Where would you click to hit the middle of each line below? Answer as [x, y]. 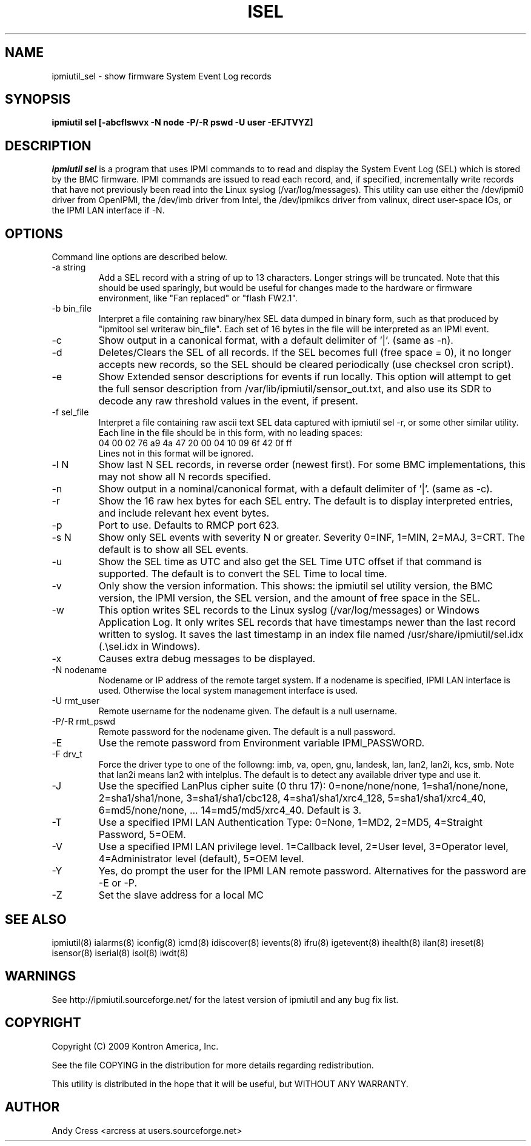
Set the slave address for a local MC [181, 895]
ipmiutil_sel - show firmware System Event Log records [162, 76]
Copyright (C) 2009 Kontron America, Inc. [135, 1046]
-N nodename [79, 670]
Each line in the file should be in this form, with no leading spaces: [231, 433]
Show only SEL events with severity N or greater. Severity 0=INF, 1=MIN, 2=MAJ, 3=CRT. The [312, 538]
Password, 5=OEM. [142, 835]
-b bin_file [72, 309]
